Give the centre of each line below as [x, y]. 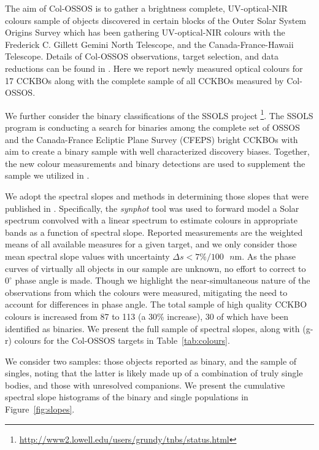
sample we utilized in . [47, 175]
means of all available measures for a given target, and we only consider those [151, 244]
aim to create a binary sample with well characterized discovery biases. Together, [157, 151]
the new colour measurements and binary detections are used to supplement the [155, 163]
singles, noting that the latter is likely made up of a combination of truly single [154, 373]
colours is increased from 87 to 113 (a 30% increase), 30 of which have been [147, 316]
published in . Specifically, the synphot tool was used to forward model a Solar [152, 208]
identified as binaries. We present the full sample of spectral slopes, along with [152, 328]
